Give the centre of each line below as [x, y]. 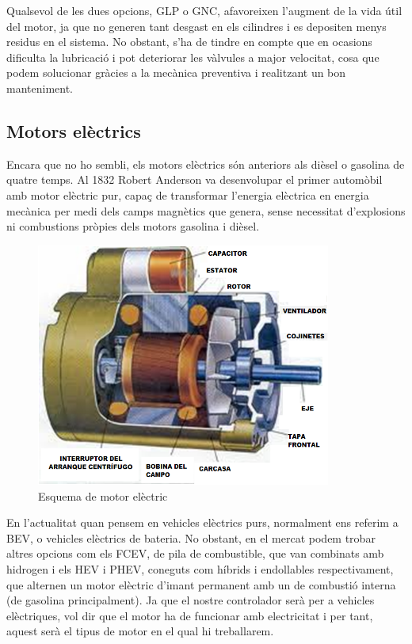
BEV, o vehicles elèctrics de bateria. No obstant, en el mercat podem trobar [191, 537]
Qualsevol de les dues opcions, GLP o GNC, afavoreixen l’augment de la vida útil [204, 10]
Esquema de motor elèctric [103, 495]
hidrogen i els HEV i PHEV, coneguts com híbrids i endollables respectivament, [200, 569]
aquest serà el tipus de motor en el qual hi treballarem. [140, 631]
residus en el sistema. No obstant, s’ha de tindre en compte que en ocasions [189, 42]
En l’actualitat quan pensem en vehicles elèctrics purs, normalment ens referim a [202, 522]
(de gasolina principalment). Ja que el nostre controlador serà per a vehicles [191, 600]
